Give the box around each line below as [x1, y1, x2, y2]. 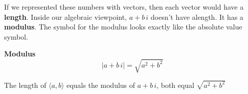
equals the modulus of [66, 79, 135, 90]
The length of [4, 79, 46, 90]
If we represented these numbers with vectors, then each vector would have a [4, 2, 244, 12]
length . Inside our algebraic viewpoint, [4, 11, 127, 22]
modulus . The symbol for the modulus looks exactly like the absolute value [4, 21, 242, 32]
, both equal [156, 79, 195, 90]
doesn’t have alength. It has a [151, 11, 243, 22]
